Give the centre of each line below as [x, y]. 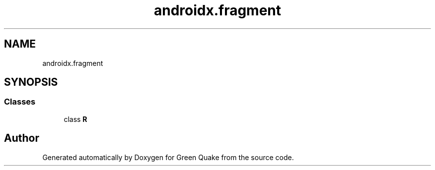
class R [75, 119]
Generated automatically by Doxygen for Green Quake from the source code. [168, 157]
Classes [20, 102]
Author [22, 138]
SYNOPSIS [31, 82]
